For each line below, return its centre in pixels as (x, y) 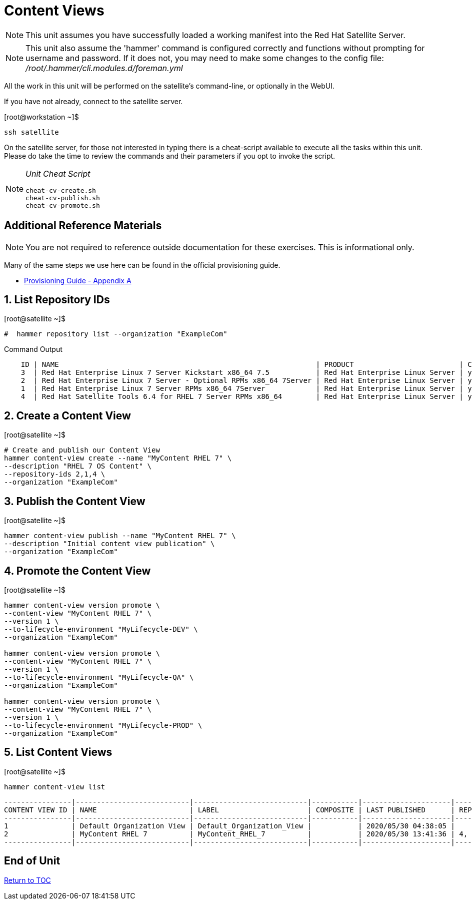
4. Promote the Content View (77, 571)
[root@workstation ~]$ (41, 117)
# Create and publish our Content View (82, 450)
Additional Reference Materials (83, 226)
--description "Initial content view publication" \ (109, 544)
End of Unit (32, 861)
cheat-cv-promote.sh (63, 205)
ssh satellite (31, 132)
